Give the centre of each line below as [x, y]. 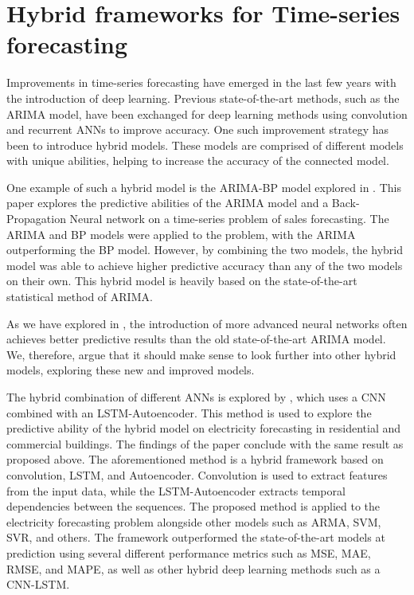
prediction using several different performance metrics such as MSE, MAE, [189, 552]
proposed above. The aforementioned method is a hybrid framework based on [195, 459]
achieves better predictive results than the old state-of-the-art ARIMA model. [196, 339]
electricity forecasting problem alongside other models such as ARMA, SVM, [194, 521]
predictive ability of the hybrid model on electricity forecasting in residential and [204, 428]
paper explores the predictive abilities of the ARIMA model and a [168, 203]
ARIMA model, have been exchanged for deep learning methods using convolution [207, 114]
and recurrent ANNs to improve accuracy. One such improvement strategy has [198, 129]
